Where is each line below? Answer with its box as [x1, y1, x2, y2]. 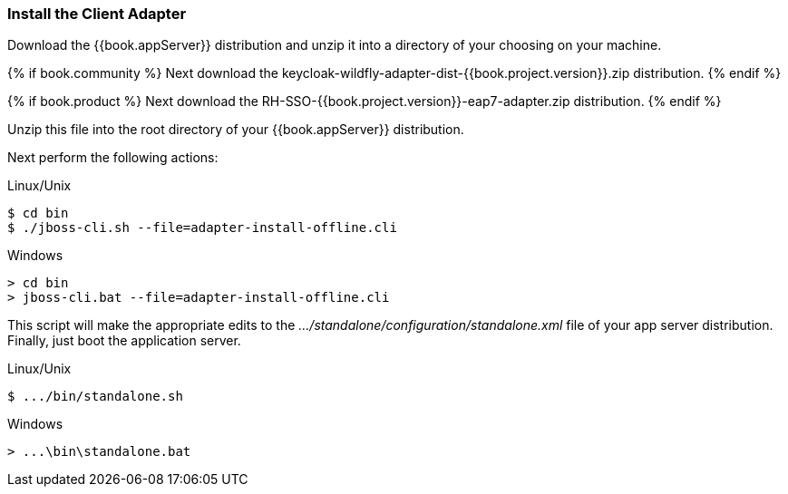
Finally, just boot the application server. [7, 333, 241, 349]
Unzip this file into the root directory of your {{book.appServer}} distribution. [7, 121, 464, 138]
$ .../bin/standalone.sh [7, 389, 183, 404]
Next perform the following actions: [7, 150, 219, 166]
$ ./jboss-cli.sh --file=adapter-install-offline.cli [7, 220, 397, 236]
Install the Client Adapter [7, 5, 187, 23]
